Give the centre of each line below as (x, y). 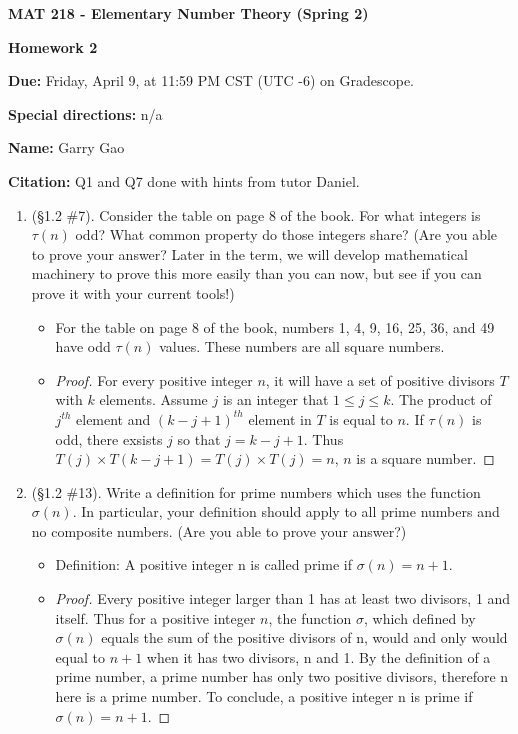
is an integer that (275, 399)
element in (280, 418)
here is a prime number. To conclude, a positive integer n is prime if (264, 696)
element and (113, 418)
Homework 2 (53, 46)
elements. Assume (153, 399)
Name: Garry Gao (66, 147)
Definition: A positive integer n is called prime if (203, 564)
